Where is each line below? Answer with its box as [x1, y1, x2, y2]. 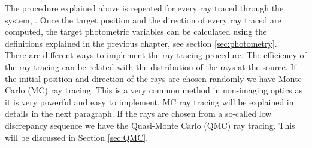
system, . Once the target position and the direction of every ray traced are [5, 13, 281, 26]
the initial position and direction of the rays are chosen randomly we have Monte [5, 72, 302, 84]
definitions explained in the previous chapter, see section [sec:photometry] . [5, 37, 277, 49]
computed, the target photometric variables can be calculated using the [5, 25, 267, 38]
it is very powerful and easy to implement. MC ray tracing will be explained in [5, 95, 294, 108]
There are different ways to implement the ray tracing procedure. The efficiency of [5, 49, 307, 61]
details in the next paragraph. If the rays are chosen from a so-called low [5, 107, 272, 120]
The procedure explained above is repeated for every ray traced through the [5, 2, 284, 14]
